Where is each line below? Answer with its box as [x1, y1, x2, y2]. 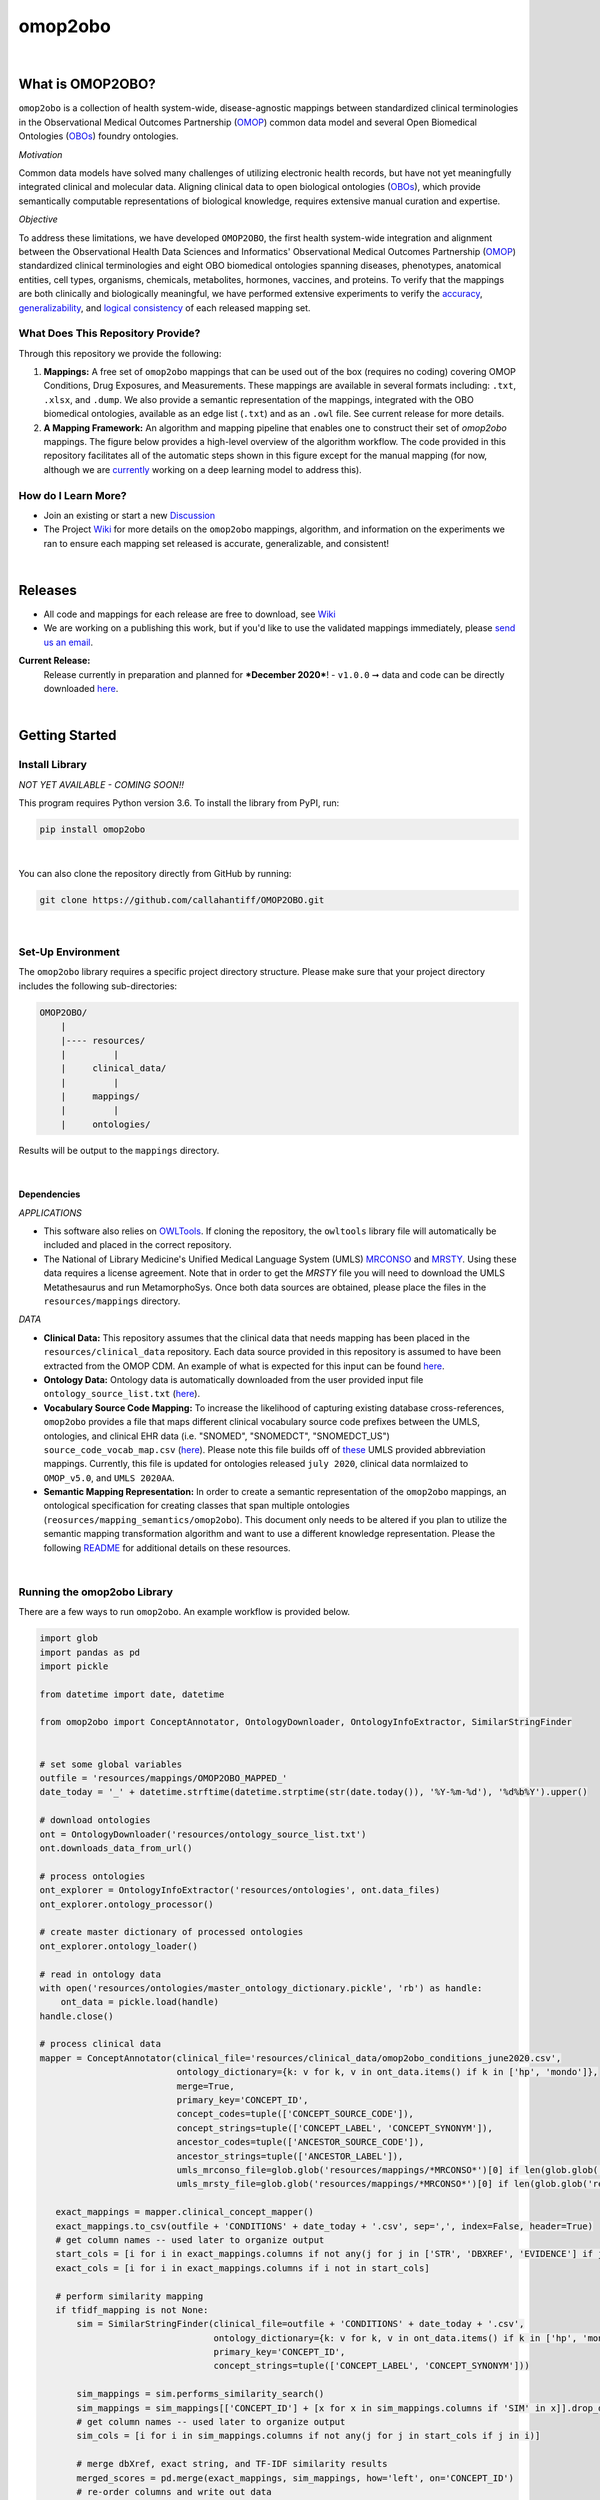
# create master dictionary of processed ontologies [39, 1926, 304, 1938]
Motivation [18, 148, 63, 160]
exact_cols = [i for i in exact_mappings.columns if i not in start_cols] [55, 2262, 430, 2274]
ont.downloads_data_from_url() [39, 1843, 194, 1854]
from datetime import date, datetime [39, 1688, 225, 1700]
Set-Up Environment [18, 945, 120, 959]
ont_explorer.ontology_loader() [39, 1940, 199, 1952]
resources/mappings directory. [43, 1295, 181, 1307]
